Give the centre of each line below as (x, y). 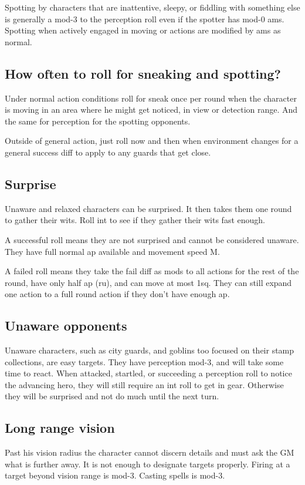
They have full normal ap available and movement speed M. (112, 251)
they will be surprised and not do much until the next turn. (112, 396)
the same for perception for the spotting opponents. (98, 121)
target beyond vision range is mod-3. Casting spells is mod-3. (115, 475)
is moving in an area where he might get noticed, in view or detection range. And (151, 110)
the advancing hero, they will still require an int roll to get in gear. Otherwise (144, 384)
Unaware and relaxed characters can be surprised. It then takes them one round (148, 208)
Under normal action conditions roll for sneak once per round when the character (151, 98)
